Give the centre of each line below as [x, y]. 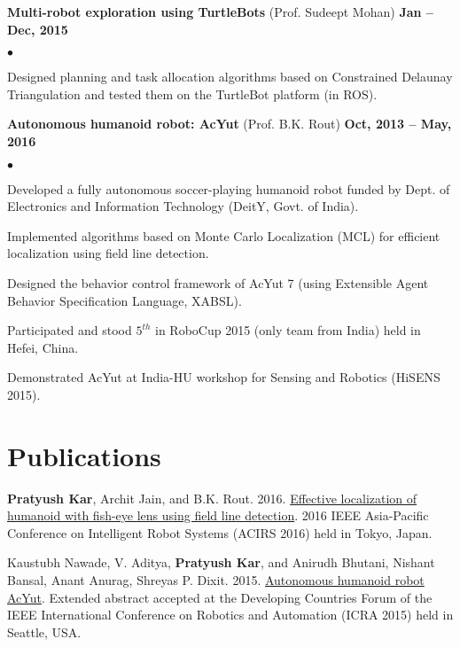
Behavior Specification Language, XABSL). [125, 300]
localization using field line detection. [108, 253]
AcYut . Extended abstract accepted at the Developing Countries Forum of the [220, 597]
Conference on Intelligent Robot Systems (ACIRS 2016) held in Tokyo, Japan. [220, 532]
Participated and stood [70, 330]
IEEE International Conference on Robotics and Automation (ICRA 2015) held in [230, 615]
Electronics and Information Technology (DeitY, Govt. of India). [183, 206]
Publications [84, 455]
